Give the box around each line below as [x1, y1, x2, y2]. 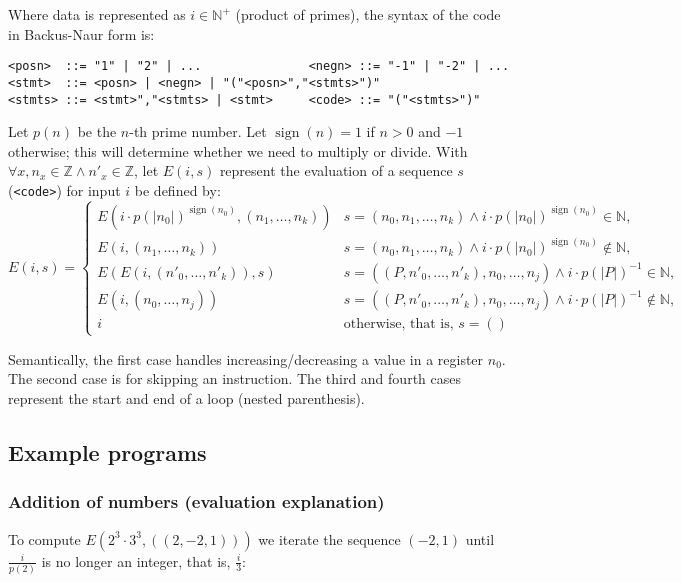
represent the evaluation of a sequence [219, 160, 453, 181]
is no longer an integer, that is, [41, 550, 231, 571]
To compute [8, 528, 81, 549]
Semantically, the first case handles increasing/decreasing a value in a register [8, 348, 484, 369]
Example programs [8, 436, 207, 467]
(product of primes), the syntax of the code [235, 4, 501, 24]
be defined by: [134, 179, 221, 200]
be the [77, 121, 117, 142]
